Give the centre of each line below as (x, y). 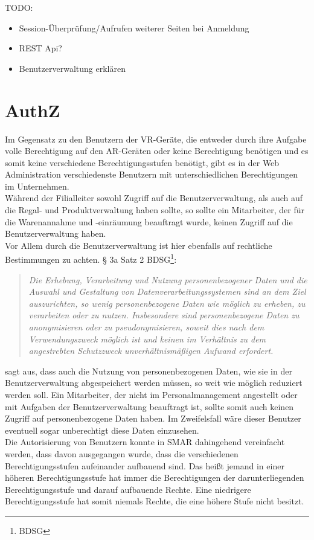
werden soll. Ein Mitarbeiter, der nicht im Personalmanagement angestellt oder (151, 395)
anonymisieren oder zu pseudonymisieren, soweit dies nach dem (146, 327)
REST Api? (40, 48)
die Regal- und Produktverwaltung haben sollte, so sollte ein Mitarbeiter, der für (155, 210)
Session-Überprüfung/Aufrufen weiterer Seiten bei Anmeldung (134, 27)
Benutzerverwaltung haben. (56, 233)
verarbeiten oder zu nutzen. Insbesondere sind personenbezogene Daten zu (164, 315)
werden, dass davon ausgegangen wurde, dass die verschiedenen (122, 454)
